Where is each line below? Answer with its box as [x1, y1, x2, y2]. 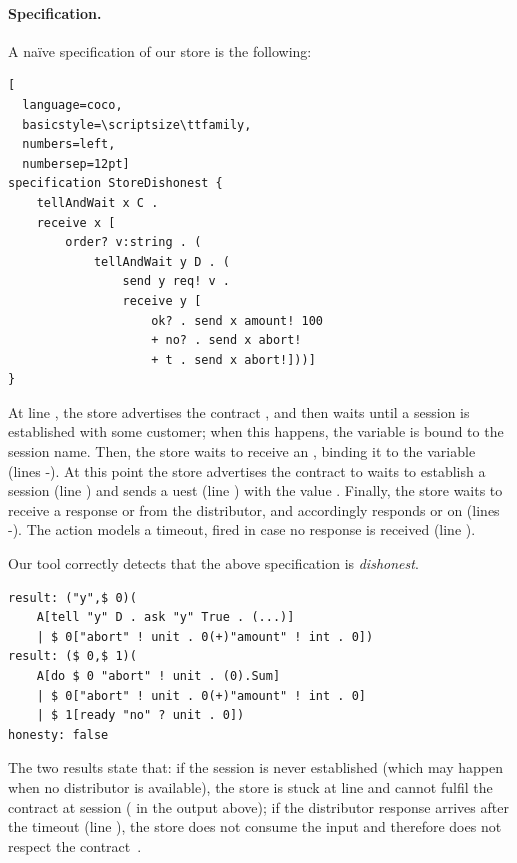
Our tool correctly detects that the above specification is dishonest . [8, 553, 419, 574]
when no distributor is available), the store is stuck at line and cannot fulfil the [8, 776, 493, 797]
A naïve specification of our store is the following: [8, 40, 312, 61]
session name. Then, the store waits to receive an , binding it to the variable [8, 441, 476, 462]
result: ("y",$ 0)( [8, 590, 137, 605]
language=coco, [22, 97, 123, 112]
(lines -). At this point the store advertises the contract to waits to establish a [8, 460, 486, 481]
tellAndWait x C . [36, 195, 159, 210]
